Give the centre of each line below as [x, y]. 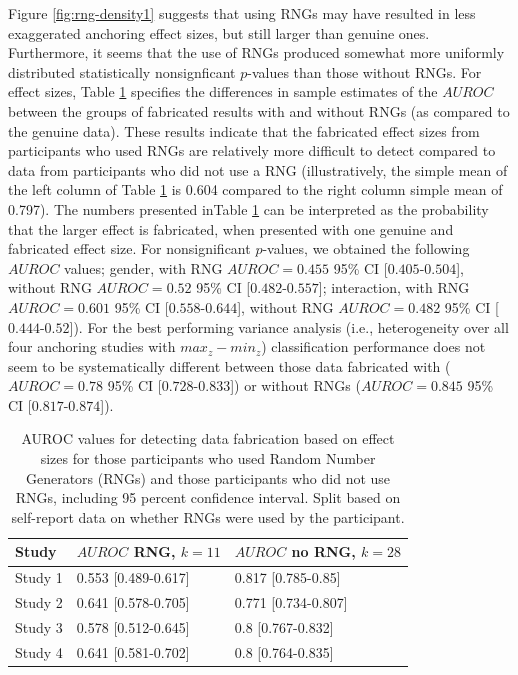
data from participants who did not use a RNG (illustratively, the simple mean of [258, 169]
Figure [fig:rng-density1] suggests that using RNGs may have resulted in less [242, 13]
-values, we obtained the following [366, 248]
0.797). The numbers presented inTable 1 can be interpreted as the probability [248, 208]
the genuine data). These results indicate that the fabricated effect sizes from [244, 130]
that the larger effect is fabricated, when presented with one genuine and [231, 228]
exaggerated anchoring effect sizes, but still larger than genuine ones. [219, 32]
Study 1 [39, 577]
